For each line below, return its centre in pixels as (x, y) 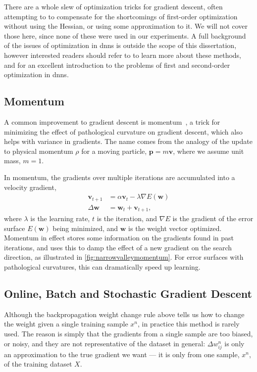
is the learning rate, (60, 218)
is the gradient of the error (213, 218)
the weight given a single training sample (66, 324)
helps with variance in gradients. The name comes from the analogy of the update (128, 141)
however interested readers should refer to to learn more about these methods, (123, 55)
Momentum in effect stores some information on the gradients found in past (119, 238)
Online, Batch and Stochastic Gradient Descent (128, 294)
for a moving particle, (114, 151)
